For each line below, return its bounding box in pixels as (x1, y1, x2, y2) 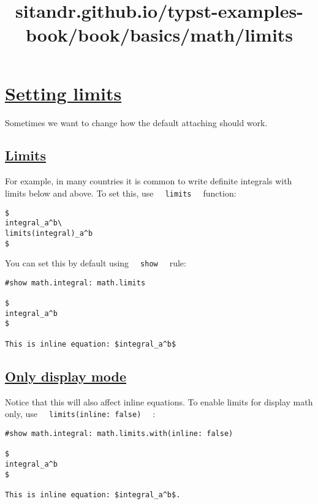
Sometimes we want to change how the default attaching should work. (5, 116, 268, 129)
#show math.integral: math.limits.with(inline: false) (5, 429, 233, 438)
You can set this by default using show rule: (5, 257, 186, 269)
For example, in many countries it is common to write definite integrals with (5, 175, 292, 187)
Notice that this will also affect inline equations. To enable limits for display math (5, 395, 313, 408)
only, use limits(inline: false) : (5, 407, 156, 420)
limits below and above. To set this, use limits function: (5, 186, 237, 199)
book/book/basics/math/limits (25, 22, 293, 47)
